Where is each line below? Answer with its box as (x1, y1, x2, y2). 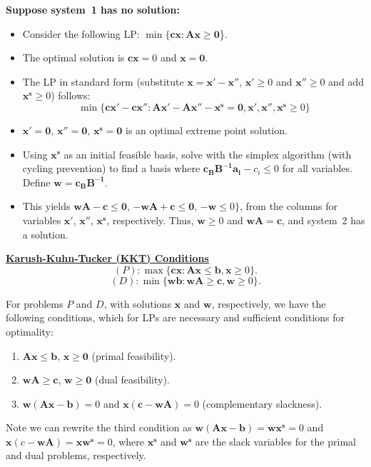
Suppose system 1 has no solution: (6, 2, 180, 16)
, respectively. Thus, (106, 212, 194, 227)
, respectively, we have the (211, 296, 326, 311)
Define (22, 174, 51, 189)
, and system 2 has (282, 212, 365, 227)
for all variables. (282, 161, 352, 176)
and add (328, 74, 364, 89)
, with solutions (103, 296, 171, 311)
